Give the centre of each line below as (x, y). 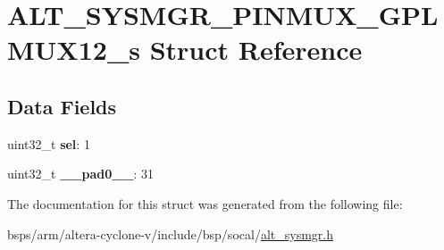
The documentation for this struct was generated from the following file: (205, 203)
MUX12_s (74, 50)
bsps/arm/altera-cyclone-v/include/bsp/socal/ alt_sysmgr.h (170, 233)
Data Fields (62, 106)
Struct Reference (256, 50)
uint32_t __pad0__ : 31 (81, 174)
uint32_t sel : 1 (49, 143)
